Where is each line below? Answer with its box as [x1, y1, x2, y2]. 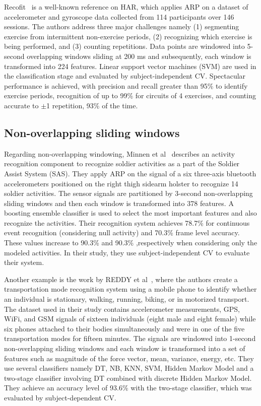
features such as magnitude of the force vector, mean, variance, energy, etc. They [4, 353, 254, 363]
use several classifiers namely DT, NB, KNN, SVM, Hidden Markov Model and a [4, 363, 254, 373]
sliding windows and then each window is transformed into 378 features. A [4, 197, 234, 208]
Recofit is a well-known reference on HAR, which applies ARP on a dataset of [4, 2, 248, 12]
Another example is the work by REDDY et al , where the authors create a [4, 274, 238, 284]
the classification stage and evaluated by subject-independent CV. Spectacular [4, 71, 246, 81]
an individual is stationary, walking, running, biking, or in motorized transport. [4, 294, 249, 304]
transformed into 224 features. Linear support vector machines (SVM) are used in [4, 60, 256, 71]
